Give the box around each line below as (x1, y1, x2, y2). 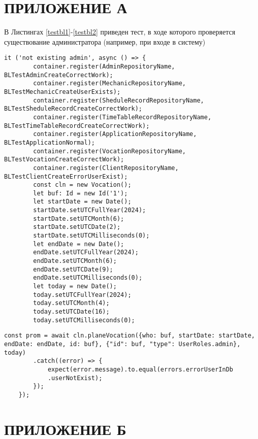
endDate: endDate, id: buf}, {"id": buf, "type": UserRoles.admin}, (4, 340, 241, 348)
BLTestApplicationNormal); (4, 139, 95, 146)
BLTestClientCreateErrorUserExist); (4, 173, 128, 180)
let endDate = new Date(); (33, 240, 124, 248)
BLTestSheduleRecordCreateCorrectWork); (4, 105, 143, 113)
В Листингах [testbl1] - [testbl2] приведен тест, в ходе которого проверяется (4, 26, 236, 37)
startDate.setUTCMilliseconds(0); (33, 232, 150, 240)
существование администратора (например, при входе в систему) (4, 36, 206, 47)
